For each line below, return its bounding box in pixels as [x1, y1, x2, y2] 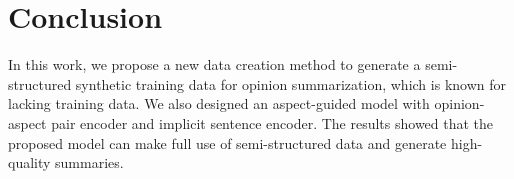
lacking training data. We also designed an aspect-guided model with [8, 93, 430, 114]
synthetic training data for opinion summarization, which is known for [75, 73, 506, 94]
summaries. [55, 152, 124, 173]
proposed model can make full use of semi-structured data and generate [8, 132, 447, 153]
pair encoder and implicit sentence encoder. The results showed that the [51, 112, 494, 133]
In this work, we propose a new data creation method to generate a [8, 54, 421, 75]
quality [8, 152, 51, 173]
